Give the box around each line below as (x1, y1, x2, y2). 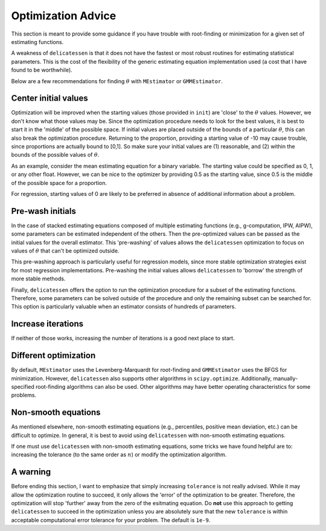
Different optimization (11, 350, 96, 361)
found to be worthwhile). (11, 66, 72, 74)
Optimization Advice (11, 9, 117, 22)
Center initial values (11, 93, 88, 104)
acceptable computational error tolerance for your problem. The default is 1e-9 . (11, 516, 211, 524)
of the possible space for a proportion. (11, 179, 107, 186)
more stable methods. (11, 275, 66, 283)
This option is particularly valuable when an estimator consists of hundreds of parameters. (11, 303, 237, 310)
